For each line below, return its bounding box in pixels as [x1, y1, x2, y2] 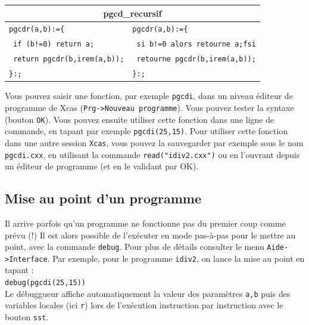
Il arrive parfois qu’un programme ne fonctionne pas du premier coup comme [5, 216, 286, 229]
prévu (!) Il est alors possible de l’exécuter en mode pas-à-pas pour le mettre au [5, 228, 296, 241]
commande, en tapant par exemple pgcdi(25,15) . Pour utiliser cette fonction [5, 125, 288, 137]
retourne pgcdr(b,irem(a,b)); [136, 55, 256, 64]
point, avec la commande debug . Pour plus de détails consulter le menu [5, 240, 264, 253]
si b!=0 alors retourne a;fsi [136, 40, 256, 49]
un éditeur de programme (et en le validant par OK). [5, 160, 199, 172]
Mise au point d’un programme [5, 189, 202, 208]
